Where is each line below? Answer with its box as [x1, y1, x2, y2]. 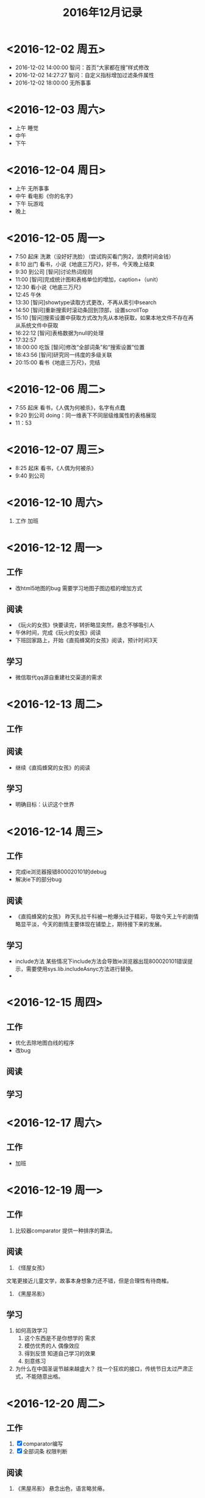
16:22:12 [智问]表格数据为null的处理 [15, 329, 104, 337]
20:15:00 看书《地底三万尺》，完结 [15, 359, 101, 366]
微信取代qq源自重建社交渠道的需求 [15, 674, 103, 681]
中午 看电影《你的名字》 [15, 192, 76, 200]
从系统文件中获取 [15, 321, 59, 329]
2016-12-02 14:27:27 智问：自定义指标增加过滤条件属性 [15, 71, 154, 78]
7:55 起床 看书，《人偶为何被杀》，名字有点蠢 [15, 403, 126, 411]
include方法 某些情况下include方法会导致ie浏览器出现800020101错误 [15, 957, 188, 965]
